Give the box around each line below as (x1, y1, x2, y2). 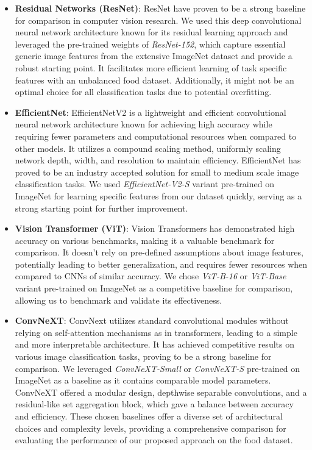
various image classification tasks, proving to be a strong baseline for (15, 350, 272, 363)
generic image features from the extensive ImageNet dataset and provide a (15, 49, 292, 62)
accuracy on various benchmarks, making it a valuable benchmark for (15, 234, 275, 246)
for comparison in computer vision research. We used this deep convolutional (15, 13, 302, 26)
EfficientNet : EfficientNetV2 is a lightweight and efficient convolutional (15, 105, 286, 118)
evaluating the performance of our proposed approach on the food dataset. (15, 434, 293, 446)
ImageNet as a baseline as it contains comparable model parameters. (15, 374, 271, 387)
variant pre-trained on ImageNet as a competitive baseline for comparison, (15, 282, 293, 295)
